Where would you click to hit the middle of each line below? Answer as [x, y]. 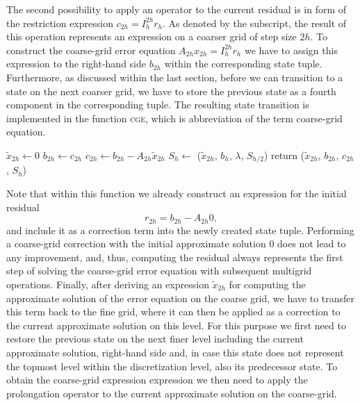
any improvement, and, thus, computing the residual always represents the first [175, 257]
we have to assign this [291, 50]
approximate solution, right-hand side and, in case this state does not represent [175, 352]
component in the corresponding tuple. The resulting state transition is [158, 105]
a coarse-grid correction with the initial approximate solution [136, 243]
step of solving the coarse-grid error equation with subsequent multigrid [159, 271]
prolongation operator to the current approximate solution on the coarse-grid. [172, 393]
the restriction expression [60, 23]
